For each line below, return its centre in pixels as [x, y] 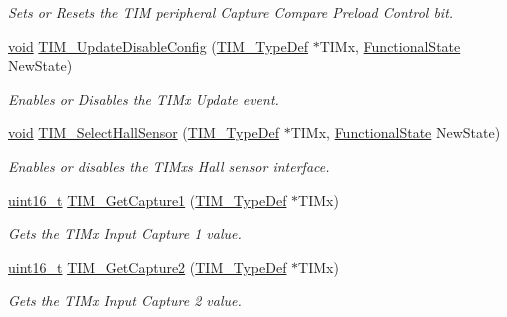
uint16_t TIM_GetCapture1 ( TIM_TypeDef [147, 199]
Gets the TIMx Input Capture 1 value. [125, 233]
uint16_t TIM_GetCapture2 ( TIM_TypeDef [147, 266]
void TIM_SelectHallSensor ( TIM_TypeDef [144, 132]
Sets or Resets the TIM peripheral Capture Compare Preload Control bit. [231, 12]
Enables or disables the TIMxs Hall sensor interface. [169, 165]
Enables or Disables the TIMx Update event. [143, 98]
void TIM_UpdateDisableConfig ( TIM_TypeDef [158, 45]
